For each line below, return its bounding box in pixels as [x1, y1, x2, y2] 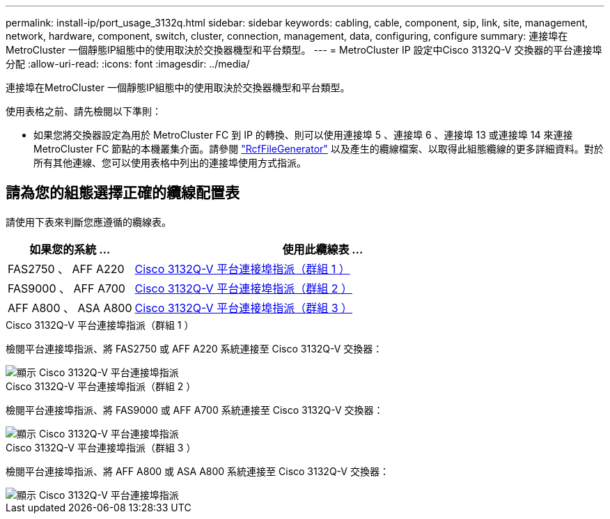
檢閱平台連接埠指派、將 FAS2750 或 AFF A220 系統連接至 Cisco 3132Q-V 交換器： [6, 342, 383, 355]
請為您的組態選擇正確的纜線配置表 [6, 184, 240, 202]
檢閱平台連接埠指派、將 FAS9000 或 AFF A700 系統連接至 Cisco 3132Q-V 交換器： [6, 403, 384, 416]
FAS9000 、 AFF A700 [8, 281, 125, 295]
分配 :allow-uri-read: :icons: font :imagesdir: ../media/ [6, 58, 250, 70]
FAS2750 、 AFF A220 [8, 261, 125, 276]
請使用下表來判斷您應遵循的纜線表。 [6, 215, 171, 228]
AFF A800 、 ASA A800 [8, 300, 132, 315]
